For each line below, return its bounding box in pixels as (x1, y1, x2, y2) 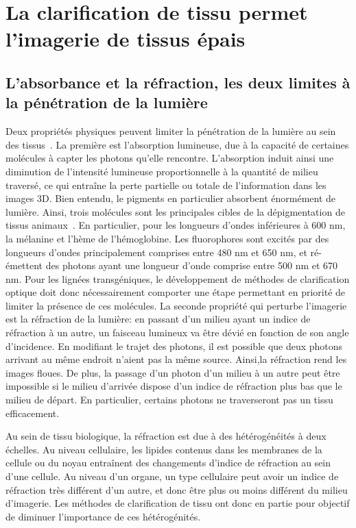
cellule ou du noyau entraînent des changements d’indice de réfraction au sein (5, 455, 331, 470)
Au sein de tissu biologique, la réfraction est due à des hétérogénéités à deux (5, 429, 327, 443)
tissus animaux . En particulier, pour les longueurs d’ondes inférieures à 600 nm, (5, 218, 346, 232)
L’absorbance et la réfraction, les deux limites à (5, 71, 351, 92)
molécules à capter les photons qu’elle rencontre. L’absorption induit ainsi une (5, 151, 334, 165)
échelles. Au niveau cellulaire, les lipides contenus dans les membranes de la (5, 442, 322, 456)
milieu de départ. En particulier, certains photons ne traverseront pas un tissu (5, 392, 333, 407)
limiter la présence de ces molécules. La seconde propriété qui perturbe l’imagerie (5, 298, 347, 312)
